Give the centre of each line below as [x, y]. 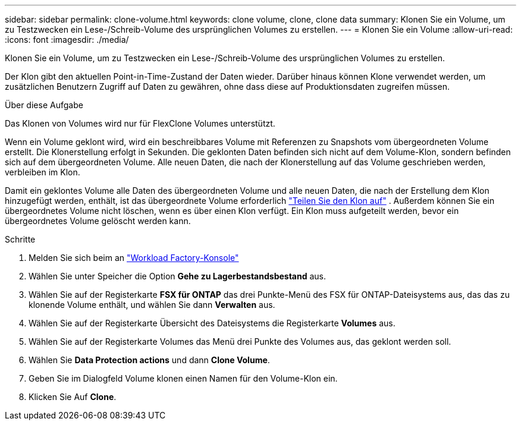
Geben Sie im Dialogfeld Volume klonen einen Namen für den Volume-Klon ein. [183, 378]
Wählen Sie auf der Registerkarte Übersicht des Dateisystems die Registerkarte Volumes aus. [212, 323]
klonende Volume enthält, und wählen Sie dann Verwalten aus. [152, 305]
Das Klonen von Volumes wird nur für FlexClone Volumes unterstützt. [140, 123]
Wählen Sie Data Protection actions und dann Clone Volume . [149, 360]
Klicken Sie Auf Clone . [73, 397]
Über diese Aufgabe [44, 105]
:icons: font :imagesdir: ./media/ [67, 40]
